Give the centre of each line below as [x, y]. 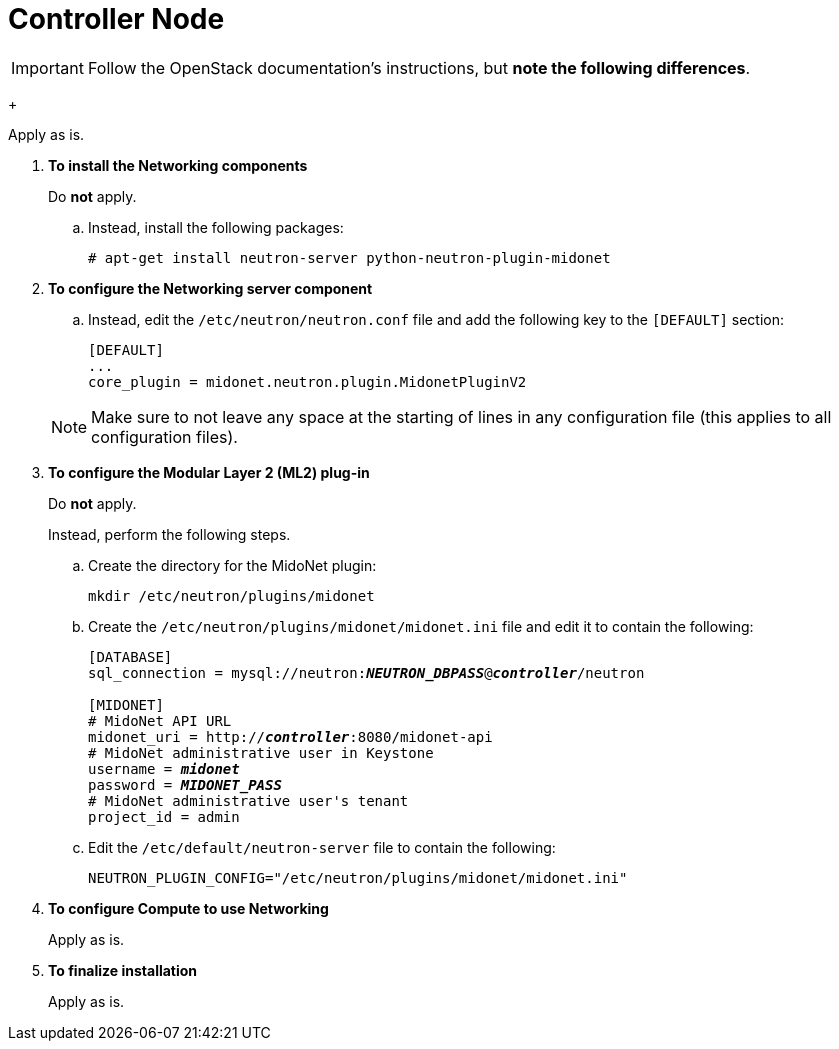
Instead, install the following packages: [216, 227]
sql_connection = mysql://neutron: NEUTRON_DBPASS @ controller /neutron [366, 672]
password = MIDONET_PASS [185, 784]
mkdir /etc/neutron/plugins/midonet [231, 595]
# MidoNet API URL [160, 720]
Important [47, 67]
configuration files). [164, 436]
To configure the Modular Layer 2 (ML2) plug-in [209, 472]
